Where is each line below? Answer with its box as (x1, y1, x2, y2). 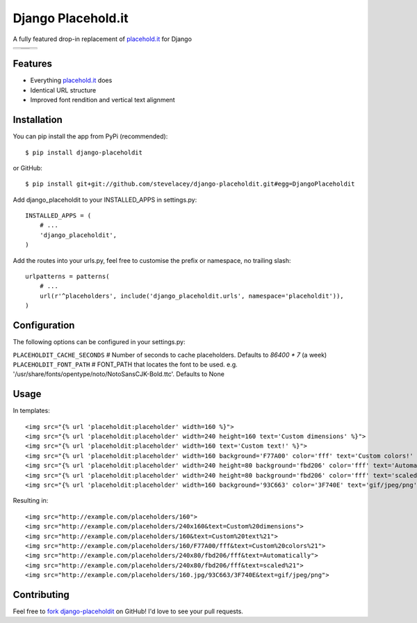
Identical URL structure (30, 86, 97, 94)
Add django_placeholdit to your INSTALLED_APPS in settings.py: (13, 195, 197, 204)
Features (13, 58, 52, 70)
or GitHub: (13, 163, 43, 172)
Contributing (13, 588, 69, 601)
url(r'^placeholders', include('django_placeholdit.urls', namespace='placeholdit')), (39, 292, 344, 300)
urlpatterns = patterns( (25, 273, 110, 281)
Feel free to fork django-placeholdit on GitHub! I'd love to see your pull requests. (13, 607, 243, 615)
